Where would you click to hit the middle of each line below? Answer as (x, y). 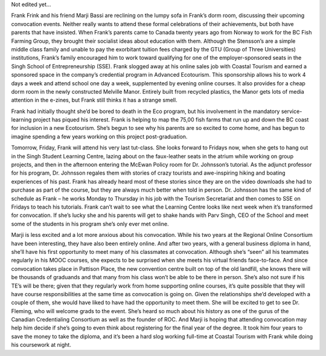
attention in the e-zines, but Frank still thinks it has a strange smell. (94, 100)
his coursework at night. (41, 345)
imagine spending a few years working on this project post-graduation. (99, 137)
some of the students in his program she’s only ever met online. (90, 224)
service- (292, 111)
